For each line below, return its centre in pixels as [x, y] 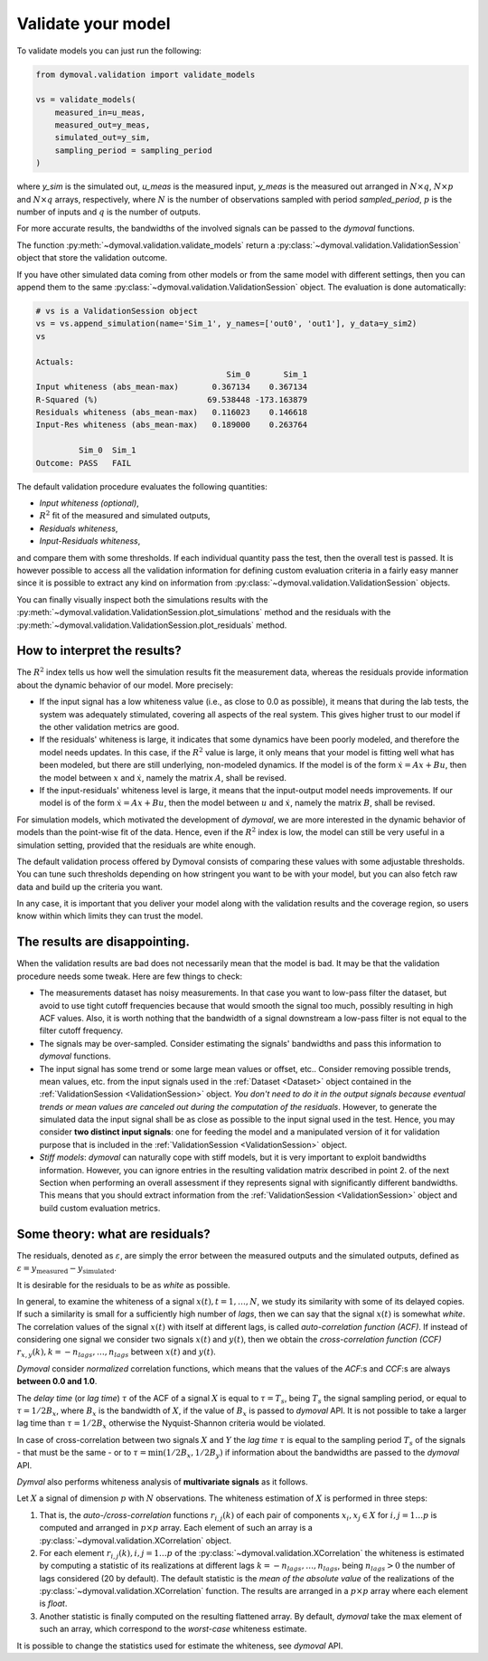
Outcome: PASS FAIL [84, 463]
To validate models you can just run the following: [109, 51]
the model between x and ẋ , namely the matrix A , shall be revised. [163, 777]
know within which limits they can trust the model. [110, 916]
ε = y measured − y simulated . [67, 1269]
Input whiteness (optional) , [89, 503]
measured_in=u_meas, [100, 112]
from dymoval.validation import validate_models [145, 74]
